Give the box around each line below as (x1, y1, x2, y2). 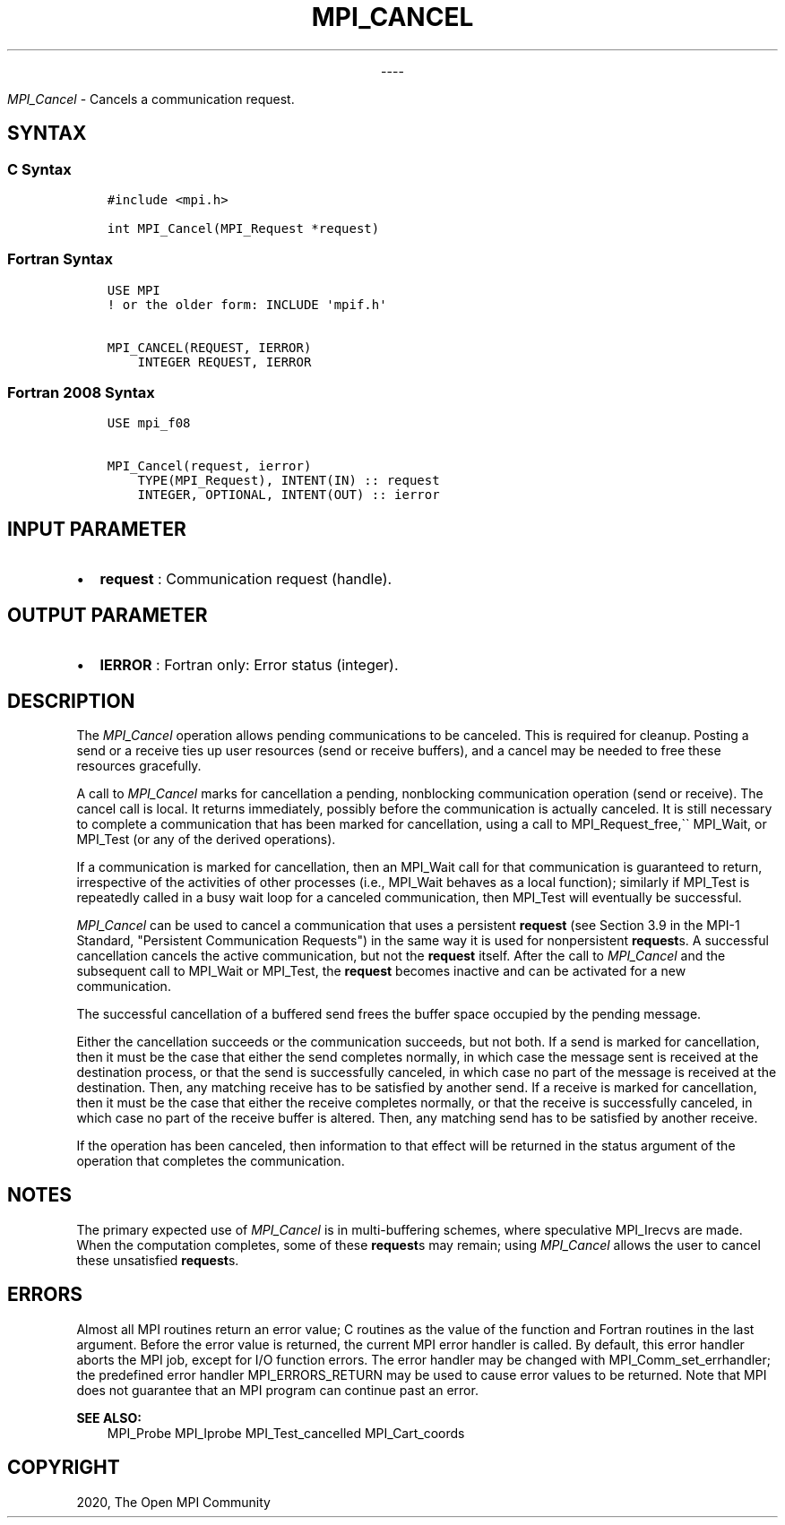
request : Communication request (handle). (99, 570, 392, 589)
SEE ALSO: (76, 1409, 142, 1426)
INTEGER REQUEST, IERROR (137, 354, 312, 369)
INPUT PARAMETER (7, 517, 186, 540)
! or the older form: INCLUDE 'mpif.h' (107, 297, 387, 312)
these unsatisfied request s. (76, 1252, 239, 1268)
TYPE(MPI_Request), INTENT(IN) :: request (137, 473, 440, 488)
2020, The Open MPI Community (76, 1494, 271, 1510)
